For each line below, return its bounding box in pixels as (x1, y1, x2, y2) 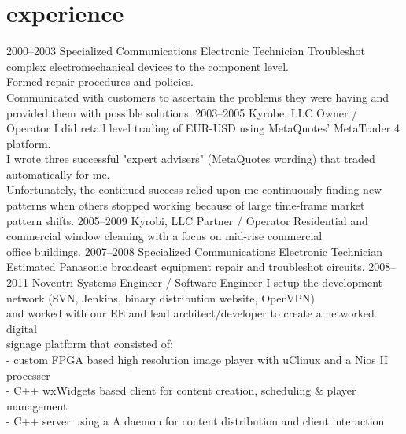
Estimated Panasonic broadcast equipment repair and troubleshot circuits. (6, 258, 365, 275)
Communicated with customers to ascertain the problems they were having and (6, 88, 389, 105)
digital (6, 320, 37, 336)
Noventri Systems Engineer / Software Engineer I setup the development (31, 274, 382, 291)
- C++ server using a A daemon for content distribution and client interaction (6, 413, 385, 429)
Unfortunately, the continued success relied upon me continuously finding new (6, 181, 382, 198)
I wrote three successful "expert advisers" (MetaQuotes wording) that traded (6, 150, 375, 167)
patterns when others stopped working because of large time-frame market (6, 197, 365, 213)
